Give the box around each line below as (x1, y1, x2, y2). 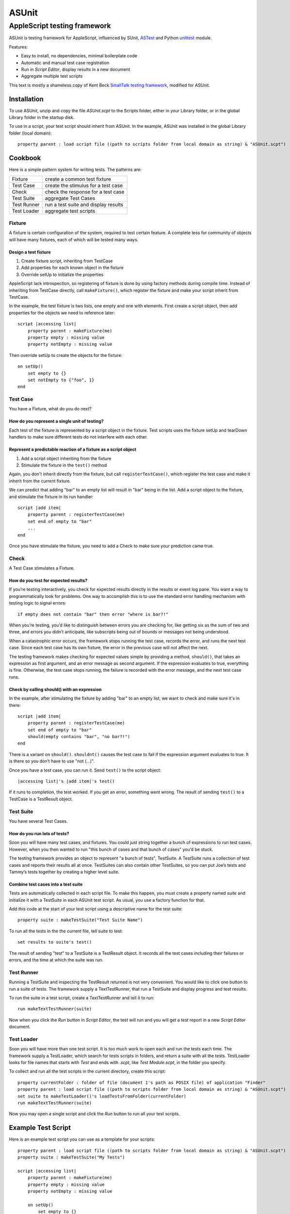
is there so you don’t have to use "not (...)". (9, 758, 95, 764)
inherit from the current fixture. (9, 478, 71, 484)
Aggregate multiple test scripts (21, 73, 83, 79)
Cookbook (9, 154, 41, 162)
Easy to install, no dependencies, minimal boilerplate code (21, 53, 138, 59)
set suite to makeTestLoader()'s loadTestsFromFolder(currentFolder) (17, 1093, 187, 1099)
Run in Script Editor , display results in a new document (21, 66, 130, 72)
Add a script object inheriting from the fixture (21, 455, 112, 461)
